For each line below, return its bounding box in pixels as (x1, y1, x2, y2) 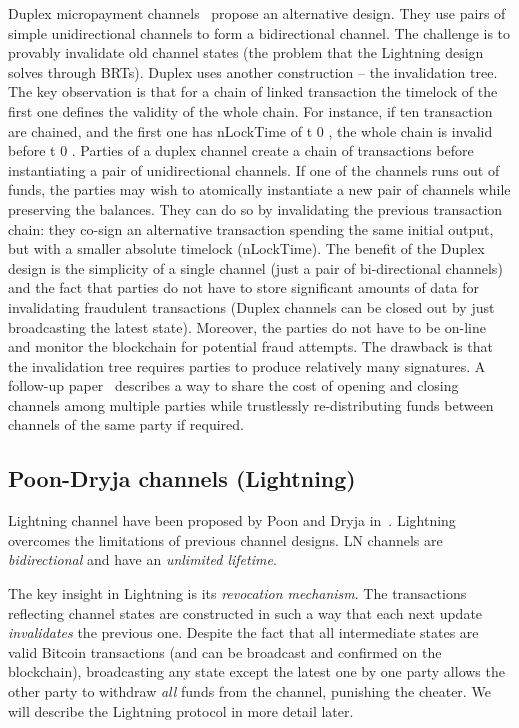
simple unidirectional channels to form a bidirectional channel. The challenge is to (8, 22, 511, 43)
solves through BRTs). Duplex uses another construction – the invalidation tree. (8, 61, 498, 82)
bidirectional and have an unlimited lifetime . (8, 549, 277, 570)
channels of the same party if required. (8, 414, 244, 435)
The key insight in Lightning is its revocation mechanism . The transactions (8, 583, 467, 604)
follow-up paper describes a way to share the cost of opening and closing (8, 375, 459, 396)
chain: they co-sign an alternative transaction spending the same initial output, (8, 218, 494, 239)
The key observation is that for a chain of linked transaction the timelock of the (8, 81, 498, 102)
